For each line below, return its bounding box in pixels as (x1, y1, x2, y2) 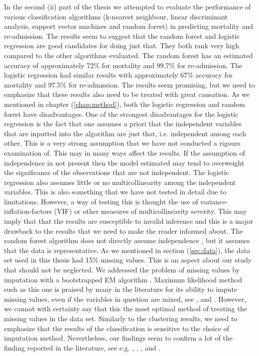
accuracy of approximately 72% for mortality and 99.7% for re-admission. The (4, 60, 243, 70)
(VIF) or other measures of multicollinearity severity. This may (54, 206, 247, 216)
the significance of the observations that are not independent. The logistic (4, 167, 229, 178)
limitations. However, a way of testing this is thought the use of (4, 196, 198, 206)
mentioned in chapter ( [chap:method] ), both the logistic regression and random (4, 98, 245, 109)
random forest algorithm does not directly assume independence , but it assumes (4, 235, 250, 246)
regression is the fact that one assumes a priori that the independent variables (4, 118, 242, 129)
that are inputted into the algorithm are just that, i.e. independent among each (4, 128, 246, 138)
